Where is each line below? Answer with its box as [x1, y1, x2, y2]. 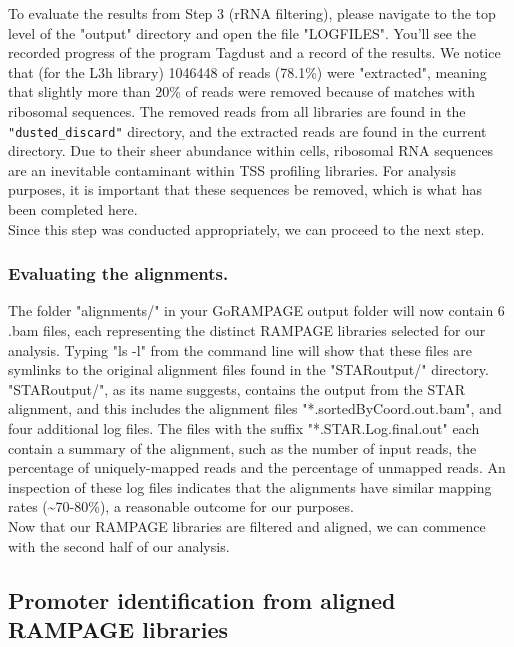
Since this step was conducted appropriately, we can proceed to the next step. [8, 218, 485, 239]
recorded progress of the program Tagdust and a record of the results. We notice [8, 42, 501, 63]
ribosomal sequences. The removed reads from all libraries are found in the [8, 100, 466, 121]
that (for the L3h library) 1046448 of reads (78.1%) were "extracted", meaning [8, 61, 487, 82]
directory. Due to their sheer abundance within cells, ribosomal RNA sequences [8, 140, 494, 161]
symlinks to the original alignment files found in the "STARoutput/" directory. [8, 359, 489, 380]
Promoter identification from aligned [8, 584, 396, 615]
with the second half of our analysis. [8, 535, 230, 556]
